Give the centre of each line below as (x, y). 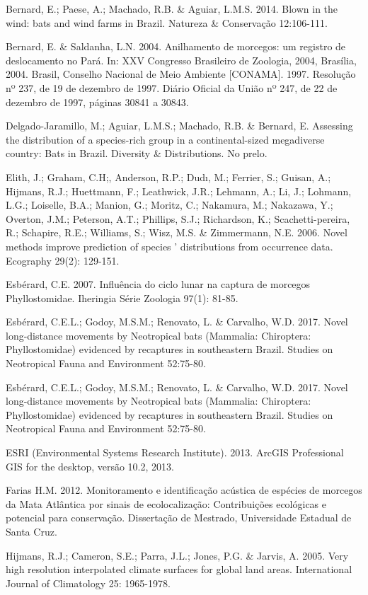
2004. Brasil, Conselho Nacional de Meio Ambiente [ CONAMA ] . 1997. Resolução (181, 74)
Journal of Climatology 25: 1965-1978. (88, 583)
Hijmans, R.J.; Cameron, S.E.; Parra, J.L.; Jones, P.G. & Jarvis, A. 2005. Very (177, 555)
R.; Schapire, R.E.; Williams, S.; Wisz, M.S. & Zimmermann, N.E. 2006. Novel (177, 232)
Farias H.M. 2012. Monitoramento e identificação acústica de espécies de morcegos (184, 490)
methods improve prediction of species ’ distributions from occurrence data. (169, 246)
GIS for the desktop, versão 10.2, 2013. (90, 466)
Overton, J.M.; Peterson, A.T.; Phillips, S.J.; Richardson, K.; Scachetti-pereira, (178, 218)
